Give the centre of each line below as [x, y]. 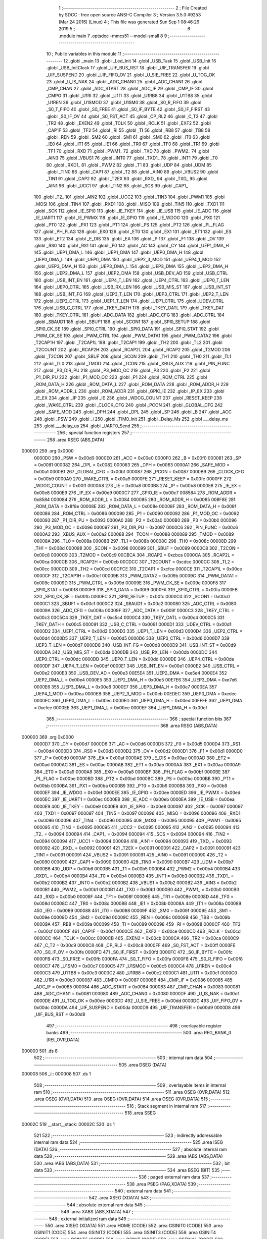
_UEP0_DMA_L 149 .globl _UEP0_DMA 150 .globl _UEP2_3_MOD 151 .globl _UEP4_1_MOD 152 [127, 259]
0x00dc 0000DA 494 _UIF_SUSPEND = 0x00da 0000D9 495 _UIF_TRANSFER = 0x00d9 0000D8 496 [137, 1008]
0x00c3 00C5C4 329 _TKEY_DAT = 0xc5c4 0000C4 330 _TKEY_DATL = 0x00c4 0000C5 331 [129, 618]
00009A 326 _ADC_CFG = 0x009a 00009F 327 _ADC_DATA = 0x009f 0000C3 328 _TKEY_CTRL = [134, 611]
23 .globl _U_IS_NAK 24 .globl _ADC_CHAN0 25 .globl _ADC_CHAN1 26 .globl [124, 81]
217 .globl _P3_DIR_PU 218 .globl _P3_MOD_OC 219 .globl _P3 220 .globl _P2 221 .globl [122, 370]
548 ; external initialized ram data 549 [88, 1219]
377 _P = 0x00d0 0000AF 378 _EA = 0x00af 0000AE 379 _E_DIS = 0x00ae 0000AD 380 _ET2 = [132, 758]
